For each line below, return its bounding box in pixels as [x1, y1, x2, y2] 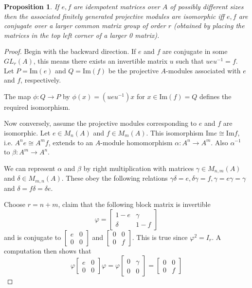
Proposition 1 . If [4, 1, 59, 11]
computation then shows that [4, 245, 91, 255]
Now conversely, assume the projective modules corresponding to [4, 118, 197, 128]
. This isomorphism [146, 127, 204, 137]
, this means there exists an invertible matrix [33, 55, 168, 66]
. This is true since [132, 232, 188, 242]
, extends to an [48, 137, 93, 147]
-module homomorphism [100, 137, 173, 147]
